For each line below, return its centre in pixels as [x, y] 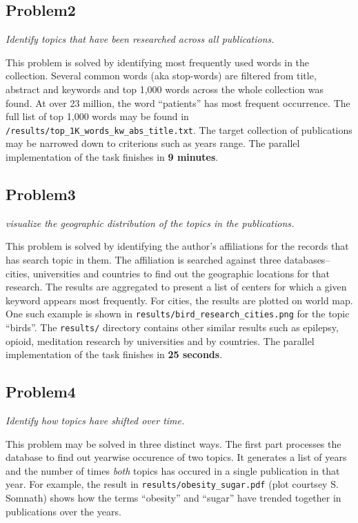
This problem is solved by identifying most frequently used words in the [158, 62]
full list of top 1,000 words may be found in [97, 116]
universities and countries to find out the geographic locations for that [181, 273]
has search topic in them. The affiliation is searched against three [143, 259]
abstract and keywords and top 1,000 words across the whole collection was [165, 89]
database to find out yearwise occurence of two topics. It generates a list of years [176, 457]
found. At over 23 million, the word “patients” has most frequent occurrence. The [178, 102]
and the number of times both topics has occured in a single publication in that [173, 470]
